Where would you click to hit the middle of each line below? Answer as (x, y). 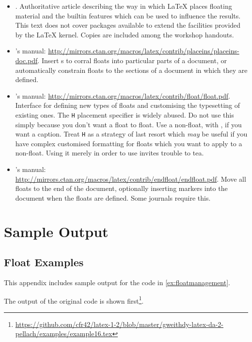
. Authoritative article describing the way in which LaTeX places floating (124, 6)
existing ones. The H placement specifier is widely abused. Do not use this (125, 114)
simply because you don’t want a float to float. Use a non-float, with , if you (128, 124)
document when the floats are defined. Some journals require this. (113, 197)
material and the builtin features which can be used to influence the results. (128, 15)
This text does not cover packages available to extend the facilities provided (128, 25)
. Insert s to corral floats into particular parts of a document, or (132, 60)
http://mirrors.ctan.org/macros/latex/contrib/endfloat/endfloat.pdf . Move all (131, 179)
